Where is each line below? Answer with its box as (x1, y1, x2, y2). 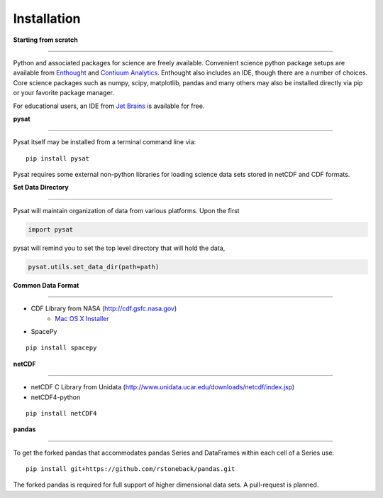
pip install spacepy (26, 344, 97, 352)
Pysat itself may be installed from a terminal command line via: (13, 138, 196, 146)
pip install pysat (26, 154, 90, 163)
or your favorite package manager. (13, 89, 115, 97)
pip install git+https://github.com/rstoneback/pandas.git (26, 465, 235, 473)
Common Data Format (13, 281, 79, 289)
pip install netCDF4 (26, 409, 97, 417)
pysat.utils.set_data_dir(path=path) (28, 263, 160, 271)
